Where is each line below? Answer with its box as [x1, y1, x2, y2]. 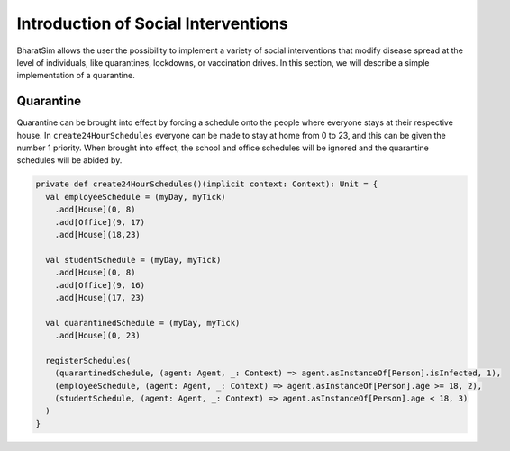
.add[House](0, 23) [54, 330, 141, 341]
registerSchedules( [45, 356, 132, 365]
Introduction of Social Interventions [16, 14, 288, 33]
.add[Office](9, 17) [54, 217, 146, 227]
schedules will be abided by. [16, 155, 123, 166]
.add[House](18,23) [54, 230, 141, 239]
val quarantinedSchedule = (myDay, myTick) [45, 318, 241, 328]
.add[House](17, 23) [54, 293, 146, 302]
